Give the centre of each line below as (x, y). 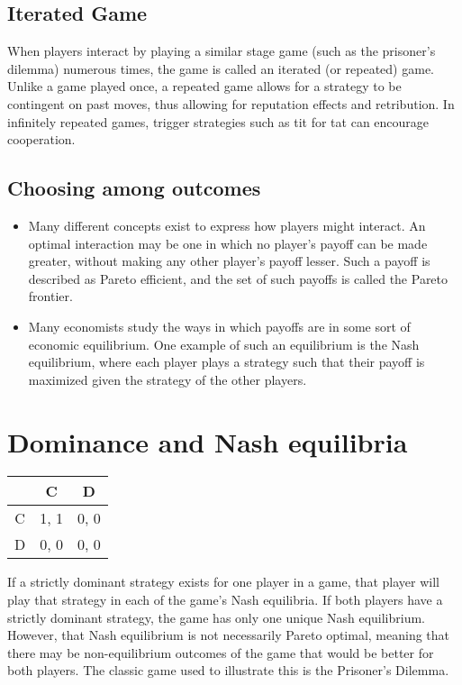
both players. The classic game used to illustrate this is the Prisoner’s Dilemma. (228, 670)
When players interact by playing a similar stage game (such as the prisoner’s (222, 51)
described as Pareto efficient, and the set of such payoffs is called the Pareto (238, 278)
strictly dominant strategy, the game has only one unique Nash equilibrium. (217, 617)
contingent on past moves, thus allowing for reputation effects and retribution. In (231, 103)
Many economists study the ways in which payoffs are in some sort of (219, 326)
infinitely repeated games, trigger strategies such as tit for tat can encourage (218, 121)
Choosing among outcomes (134, 188)
